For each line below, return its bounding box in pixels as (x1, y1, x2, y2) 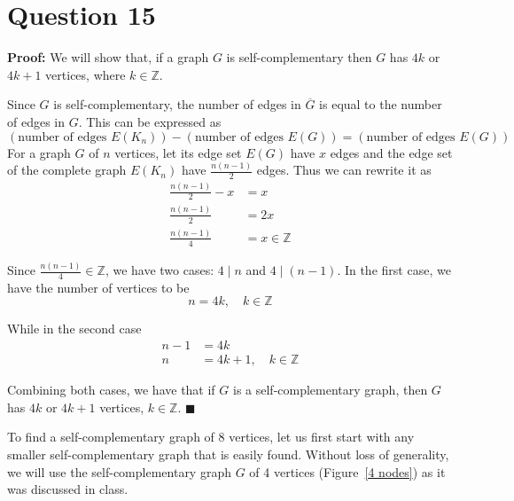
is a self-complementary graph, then (232, 380, 428, 399)
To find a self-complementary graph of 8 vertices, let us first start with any (7, 427, 415, 446)
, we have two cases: (105, 261, 214, 279)
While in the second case (7, 319, 142, 338)
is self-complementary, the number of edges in (53, 95, 301, 114)
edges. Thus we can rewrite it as (256, 160, 432, 179)
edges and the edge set (330, 143, 453, 161)
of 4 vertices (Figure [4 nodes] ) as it (249, 462, 446, 481)
